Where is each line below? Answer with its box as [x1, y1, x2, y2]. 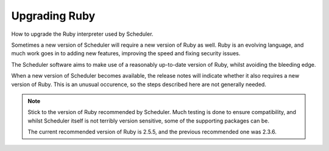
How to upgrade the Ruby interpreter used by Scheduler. [11, 30, 154, 38]
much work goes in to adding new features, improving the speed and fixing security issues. [11, 50, 241, 57]
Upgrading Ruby [11, 9, 96, 22]
